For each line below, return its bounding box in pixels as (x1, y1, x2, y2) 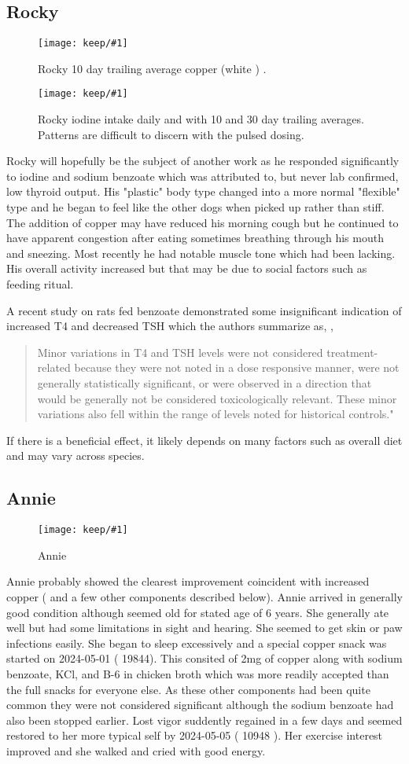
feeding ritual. (6, 276, 74, 292)
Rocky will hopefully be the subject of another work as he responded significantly (6, 152, 400, 169)
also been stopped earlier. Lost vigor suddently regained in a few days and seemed (6, 711, 403, 728)
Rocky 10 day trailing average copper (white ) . (38, 60, 267, 76)
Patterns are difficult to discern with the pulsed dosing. (38, 126, 304, 142)
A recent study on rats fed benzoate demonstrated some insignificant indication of (6, 302, 402, 318)
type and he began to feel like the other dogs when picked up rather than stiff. (6, 199, 385, 215)
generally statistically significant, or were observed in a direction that (37, 375, 372, 391)
